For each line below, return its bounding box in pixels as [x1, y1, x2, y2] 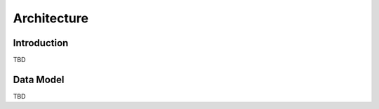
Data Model [13, 73, 65, 85]
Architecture [13, 10, 89, 26]
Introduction [13, 37, 69, 49]
